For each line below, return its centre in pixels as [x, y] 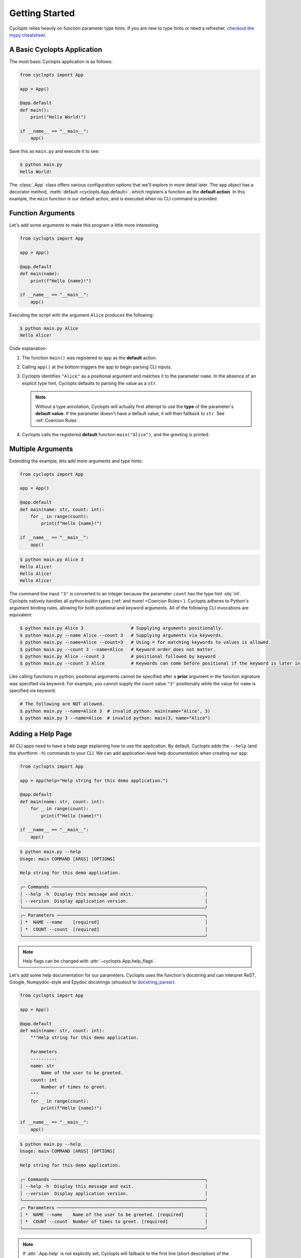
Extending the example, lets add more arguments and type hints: [76, 461]
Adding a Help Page [41, 734]
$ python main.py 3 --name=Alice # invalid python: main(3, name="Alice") [115, 718]
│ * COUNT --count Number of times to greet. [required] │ [114, 1222]
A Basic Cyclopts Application [56, 50]
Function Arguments [42, 213]
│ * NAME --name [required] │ [114, 922]
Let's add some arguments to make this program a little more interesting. [85, 225]
